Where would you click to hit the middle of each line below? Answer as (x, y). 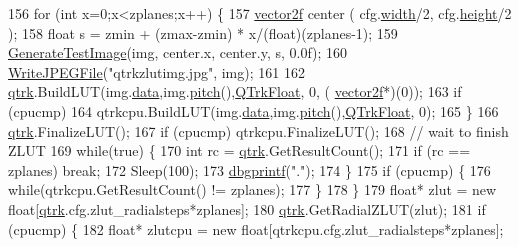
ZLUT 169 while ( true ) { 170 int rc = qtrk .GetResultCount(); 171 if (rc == (239, 150)
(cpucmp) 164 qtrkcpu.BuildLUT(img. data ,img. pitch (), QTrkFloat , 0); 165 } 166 (253, 110)
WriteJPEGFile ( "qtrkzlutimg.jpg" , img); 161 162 (156, 71)
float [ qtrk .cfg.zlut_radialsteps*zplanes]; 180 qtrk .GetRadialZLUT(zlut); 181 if (247, 208)
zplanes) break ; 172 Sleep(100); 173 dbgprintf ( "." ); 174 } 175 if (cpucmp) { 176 (249, 169)
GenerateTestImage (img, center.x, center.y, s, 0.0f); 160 (178, 52)
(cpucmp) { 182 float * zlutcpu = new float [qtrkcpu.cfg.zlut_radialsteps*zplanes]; (256, 228)
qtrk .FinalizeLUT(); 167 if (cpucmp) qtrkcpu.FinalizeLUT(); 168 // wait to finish (258, 130)
